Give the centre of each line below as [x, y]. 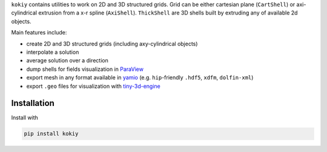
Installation [33, 103]
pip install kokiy [51, 134]
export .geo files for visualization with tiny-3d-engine [93, 86]
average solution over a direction [67, 61]
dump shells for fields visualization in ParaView [85, 69]
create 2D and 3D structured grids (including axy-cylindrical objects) [112, 44]
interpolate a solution [53, 52]
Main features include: [39, 33]
